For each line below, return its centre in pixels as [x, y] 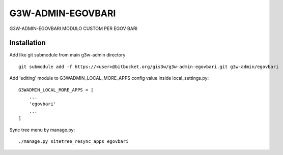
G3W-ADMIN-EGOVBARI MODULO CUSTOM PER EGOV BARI [73, 28]
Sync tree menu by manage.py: [42, 130]
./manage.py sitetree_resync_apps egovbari [74, 141]
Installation [27, 43]
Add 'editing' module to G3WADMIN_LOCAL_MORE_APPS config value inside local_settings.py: [109, 78]
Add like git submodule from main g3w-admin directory [67, 55]
